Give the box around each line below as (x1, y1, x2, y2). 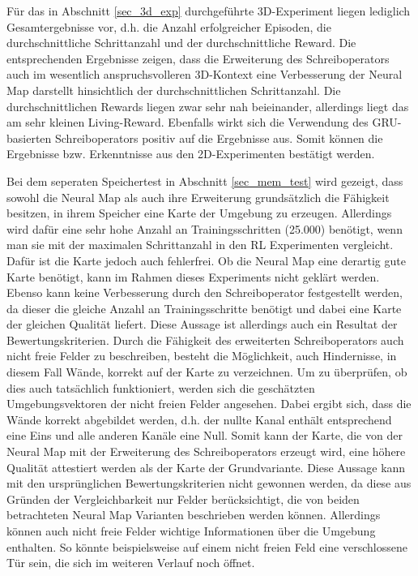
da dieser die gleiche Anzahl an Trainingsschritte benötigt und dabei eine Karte (6, 299, 402, 316)
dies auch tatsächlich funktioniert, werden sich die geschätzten (6, 379, 315, 396)
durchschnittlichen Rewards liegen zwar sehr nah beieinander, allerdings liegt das (6, 97, 409, 114)
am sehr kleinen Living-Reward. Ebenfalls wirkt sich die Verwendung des (6, 114, 369, 131)
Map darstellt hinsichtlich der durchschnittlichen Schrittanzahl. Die (6, 81, 341, 98)
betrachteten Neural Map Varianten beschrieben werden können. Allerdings (6, 506, 381, 523)
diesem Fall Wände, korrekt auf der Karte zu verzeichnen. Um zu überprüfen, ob (6, 363, 407, 380)
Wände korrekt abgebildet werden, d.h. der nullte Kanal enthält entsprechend (6, 411, 392, 428)
